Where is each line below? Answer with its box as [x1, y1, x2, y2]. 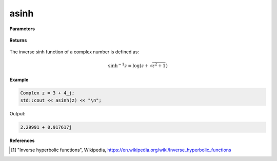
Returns [9, 37, 27, 43]
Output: [9, 110, 26, 116]
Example [9, 76, 29, 83]
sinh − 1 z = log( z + [108, 62, 149, 69]
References [9, 137, 35, 144]
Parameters [9, 26, 35, 32]
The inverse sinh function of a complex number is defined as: [9, 49, 140, 55]
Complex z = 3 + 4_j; [20, 90, 75, 96]
